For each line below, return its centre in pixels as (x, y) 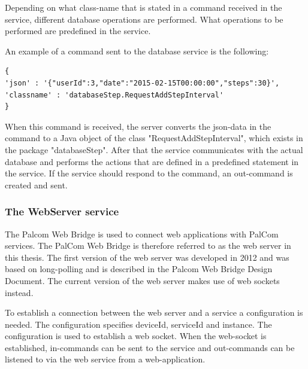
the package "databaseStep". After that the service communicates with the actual (154, 149)
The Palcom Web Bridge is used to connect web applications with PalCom (142, 234)
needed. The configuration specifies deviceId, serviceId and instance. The (138, 324)
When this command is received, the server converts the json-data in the (138, 126)
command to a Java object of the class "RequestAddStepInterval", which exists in (154, 138)
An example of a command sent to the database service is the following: (137, 51)
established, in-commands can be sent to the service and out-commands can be (150, 347)
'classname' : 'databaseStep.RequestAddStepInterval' (114, 95)
